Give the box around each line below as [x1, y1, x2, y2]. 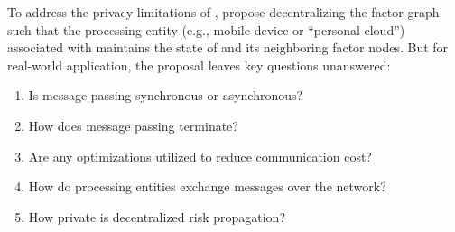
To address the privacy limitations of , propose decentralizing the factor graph [7, 3, 440, 21]
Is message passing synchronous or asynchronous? [28, 86, 303, 105]
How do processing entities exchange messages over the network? [28, 177, 386, 196]
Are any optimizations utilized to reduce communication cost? [28, 146, 372, 165]
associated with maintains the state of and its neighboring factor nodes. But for [7, 38, 449, 57]
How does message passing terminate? [28, 116, 238, 135]
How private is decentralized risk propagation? [28, 207, 285, 226]
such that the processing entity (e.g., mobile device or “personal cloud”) [7, 20, 405, 39]
